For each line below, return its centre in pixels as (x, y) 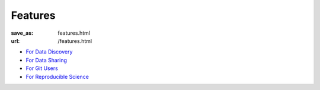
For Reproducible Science (57, 76)
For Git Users (42, 68)
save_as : (22, 33)
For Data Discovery (49, 52)
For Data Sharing (47, 60)
